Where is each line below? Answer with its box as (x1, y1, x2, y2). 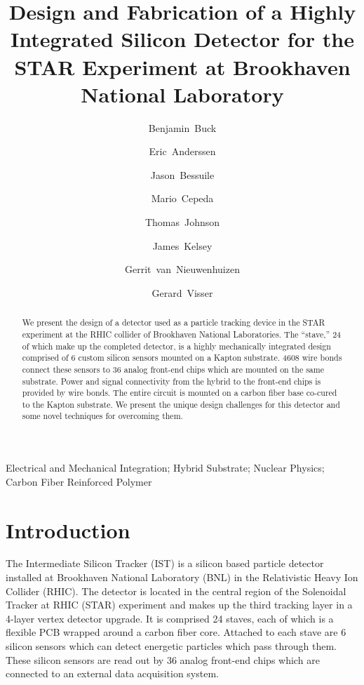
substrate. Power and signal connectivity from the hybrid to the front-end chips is (22, 375, 321, 387)
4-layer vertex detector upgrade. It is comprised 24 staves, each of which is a (6, 611, 334, 625)
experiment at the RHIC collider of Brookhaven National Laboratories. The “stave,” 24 (22, 328, 342, 340)
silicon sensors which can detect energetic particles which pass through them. (6, 639, 337, 653)
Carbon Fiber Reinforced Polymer (6, 474, 152, 488)
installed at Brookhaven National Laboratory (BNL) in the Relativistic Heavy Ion (6, 570, 358, 585)
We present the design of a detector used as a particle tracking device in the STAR (22, 317, 325, 328)
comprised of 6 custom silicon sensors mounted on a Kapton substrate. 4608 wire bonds (22, 352, 342, 364)
